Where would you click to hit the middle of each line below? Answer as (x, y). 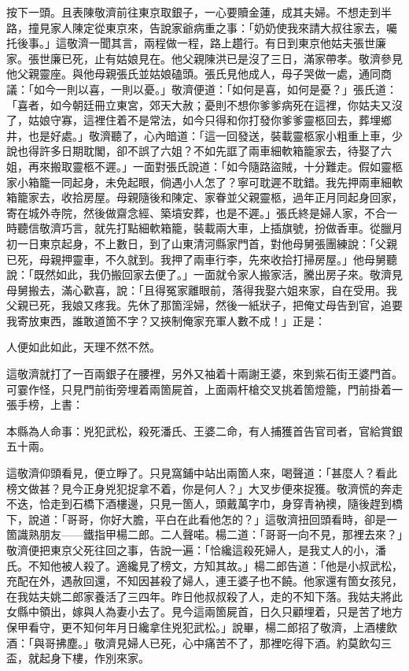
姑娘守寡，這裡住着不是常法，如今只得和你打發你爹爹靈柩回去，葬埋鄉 (210, 120)
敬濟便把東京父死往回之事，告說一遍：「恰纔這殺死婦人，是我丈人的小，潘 (196, 550)
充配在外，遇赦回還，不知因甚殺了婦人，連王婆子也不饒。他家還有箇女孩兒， (204, 581)
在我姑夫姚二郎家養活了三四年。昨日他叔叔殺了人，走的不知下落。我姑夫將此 (204, 596)
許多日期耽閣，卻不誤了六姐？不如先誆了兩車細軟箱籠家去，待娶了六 (215, 151)
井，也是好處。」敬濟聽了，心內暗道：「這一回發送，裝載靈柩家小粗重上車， (199, 135)
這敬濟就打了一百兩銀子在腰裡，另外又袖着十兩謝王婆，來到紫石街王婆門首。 (204, 374)
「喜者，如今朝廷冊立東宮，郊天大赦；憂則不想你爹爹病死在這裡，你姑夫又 (199, 104)
